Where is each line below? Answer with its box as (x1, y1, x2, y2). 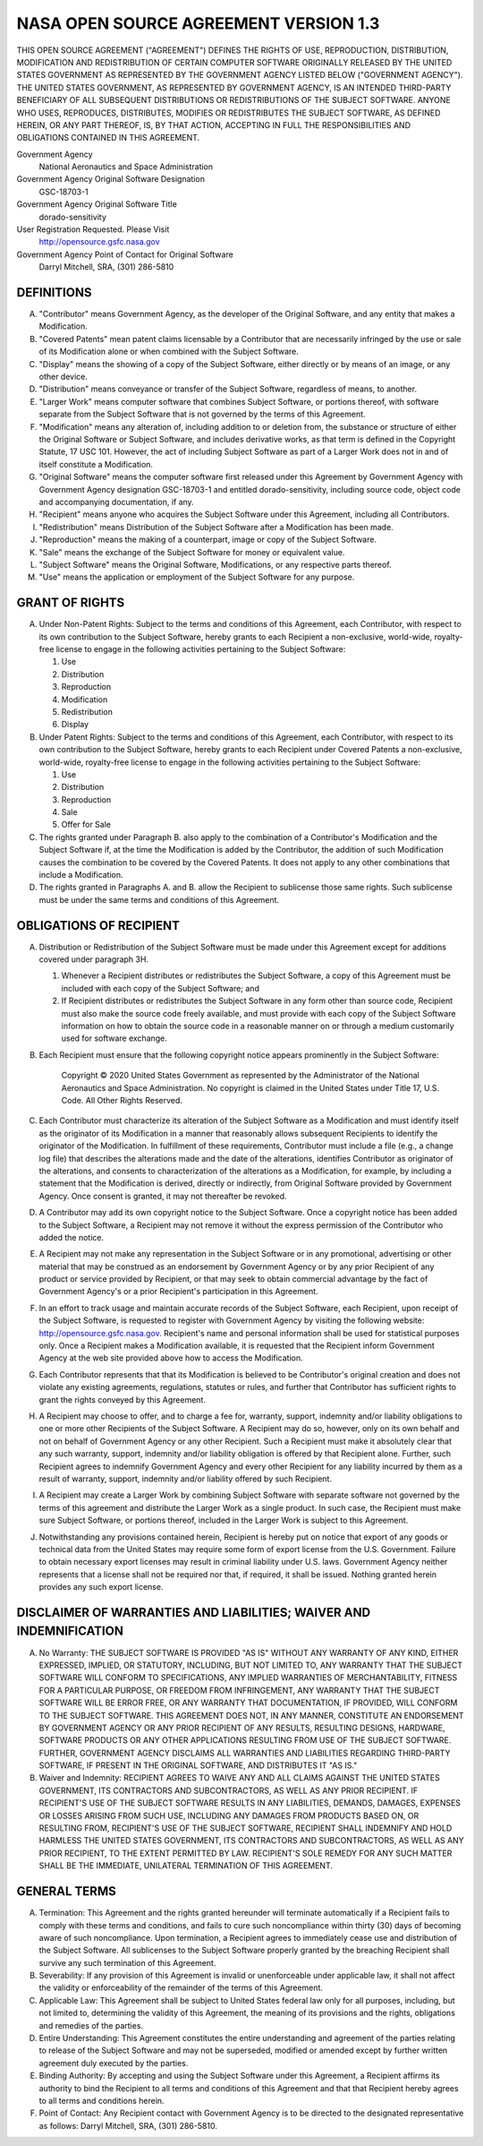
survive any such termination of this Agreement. (38, 1957, 216, 1968)
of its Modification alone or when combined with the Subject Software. (38, 346, 300, 357)
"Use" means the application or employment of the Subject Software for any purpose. (38, 571, 355, 582)
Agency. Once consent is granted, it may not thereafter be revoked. (38, 1190, 287, 1201)
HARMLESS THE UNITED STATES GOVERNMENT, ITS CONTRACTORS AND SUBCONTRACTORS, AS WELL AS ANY (38, 1835, 464, 1846)
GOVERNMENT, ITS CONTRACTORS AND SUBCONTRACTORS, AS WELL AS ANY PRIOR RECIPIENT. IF (38, 1785, 419, 1796)
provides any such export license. (38, 1582, 164, 1592)
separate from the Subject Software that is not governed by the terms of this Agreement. (38, 408, 366, 420)
